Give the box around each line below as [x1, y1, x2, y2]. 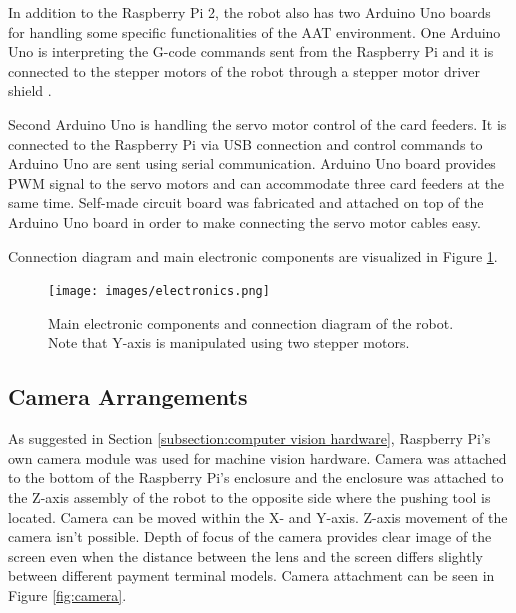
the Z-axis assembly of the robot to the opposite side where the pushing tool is [8, 486, 491, 507]
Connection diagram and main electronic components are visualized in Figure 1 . [8, 245, 498, 266]
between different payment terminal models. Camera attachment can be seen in [8, 565, 495, 586]
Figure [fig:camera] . [8, 584, 127, 605]
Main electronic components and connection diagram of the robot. [48, 312, 454, 333]
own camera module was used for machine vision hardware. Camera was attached [8, 447, 507, 468]
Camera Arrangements [8, 381, 248, 412]
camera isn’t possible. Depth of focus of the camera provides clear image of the [8, 526, 492, 547]
